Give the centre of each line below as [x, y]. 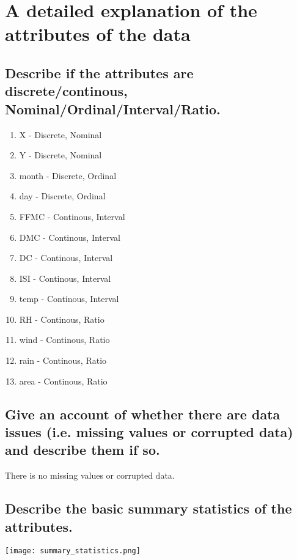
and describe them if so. [82, 450]
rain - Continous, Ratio [63, 360]
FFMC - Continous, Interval [72, 216]
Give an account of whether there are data [143, 414]
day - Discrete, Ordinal [62, 196]
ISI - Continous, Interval [65, 278]
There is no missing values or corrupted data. [90, 475]
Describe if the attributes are [99, 72]
